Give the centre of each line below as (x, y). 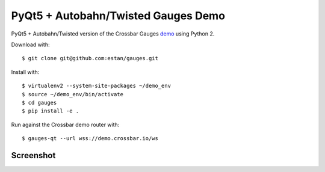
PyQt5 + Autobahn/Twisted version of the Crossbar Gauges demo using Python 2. (113, 34)
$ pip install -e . (51, 111)
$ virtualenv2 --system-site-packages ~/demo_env (97, 86)
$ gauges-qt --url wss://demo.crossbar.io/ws (90, 139)
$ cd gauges (39, 103)
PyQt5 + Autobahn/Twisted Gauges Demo (118, 16)
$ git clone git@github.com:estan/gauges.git (90, 58)
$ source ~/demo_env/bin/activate (73, 94)
